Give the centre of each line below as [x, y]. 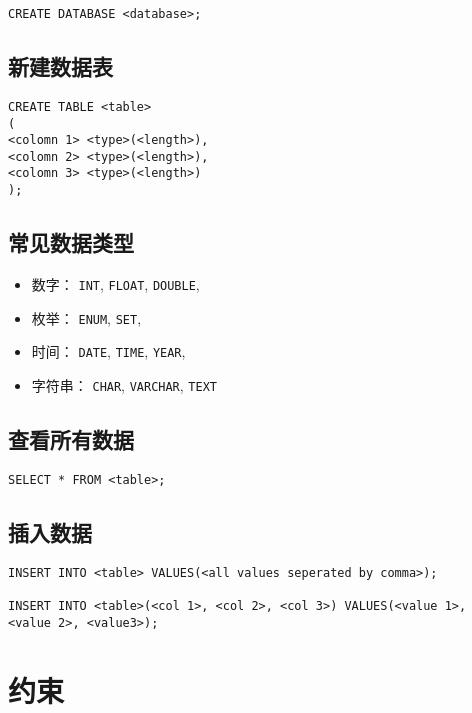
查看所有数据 [71, 439]
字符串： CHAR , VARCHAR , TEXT [124, 384]
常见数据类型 [71, 242]
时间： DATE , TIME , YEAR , [108, 351]
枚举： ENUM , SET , [86, 317]
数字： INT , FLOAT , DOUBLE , [115, 284]
